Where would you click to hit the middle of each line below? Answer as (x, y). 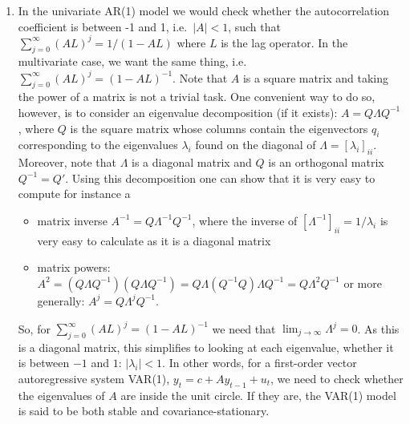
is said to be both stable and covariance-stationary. (144, 411)
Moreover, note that (67, 162)
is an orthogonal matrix (326, 162)
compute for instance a (74, 194)
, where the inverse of (245, 220)
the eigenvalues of (61, 395)
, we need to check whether (337, 378)
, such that (254, 26)
